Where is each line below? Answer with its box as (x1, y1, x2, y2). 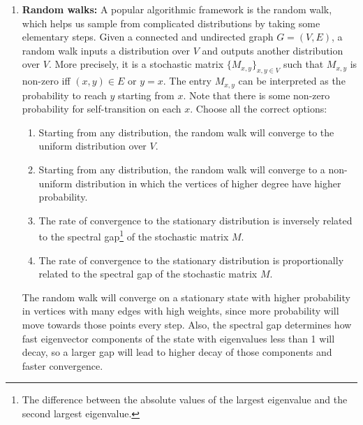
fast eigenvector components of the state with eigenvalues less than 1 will (22, 331, 335, 345)
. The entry (163, 73, 212, 88)
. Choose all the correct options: (190, 101, 327, 116)
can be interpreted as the (238, 73, 346, 88)
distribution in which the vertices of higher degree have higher (75, 175, 341, 190)
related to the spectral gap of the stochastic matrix (38, 266, 258, 281)
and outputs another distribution (202, 43, 343, 57)
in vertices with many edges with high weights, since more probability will (22, 303, 339, 318)
